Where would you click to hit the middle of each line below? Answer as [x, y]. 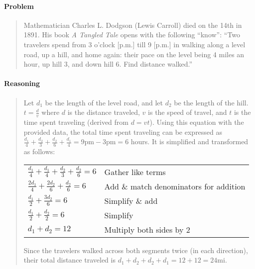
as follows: [39, 151]
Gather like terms [135, 172]
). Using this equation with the [197, 122]
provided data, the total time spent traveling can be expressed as [123, 132]
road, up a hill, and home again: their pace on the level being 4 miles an [134, 54]
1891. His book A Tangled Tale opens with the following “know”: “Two [132, 35]
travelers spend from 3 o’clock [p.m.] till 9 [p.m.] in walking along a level [134, 44]
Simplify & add [131, 200]
